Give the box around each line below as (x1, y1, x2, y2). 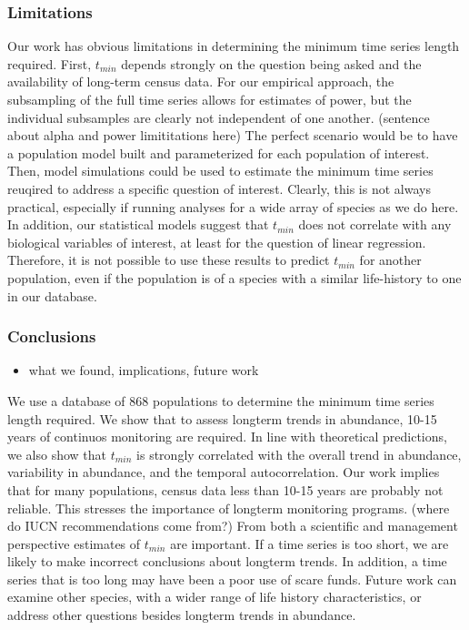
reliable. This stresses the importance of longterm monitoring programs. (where (7, 498, 450, 517)
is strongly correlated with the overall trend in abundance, (136, 444, 462, 463)
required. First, (7, 54, 92, 73)
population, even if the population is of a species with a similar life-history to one (7, 268, 462, 287)
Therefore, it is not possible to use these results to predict (7, 250, 330, 269)
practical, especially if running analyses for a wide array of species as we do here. (7, 197, 459, 216)
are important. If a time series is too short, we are (170, 533, 449, 553)
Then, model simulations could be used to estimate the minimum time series (7, 161, 434, 180)
